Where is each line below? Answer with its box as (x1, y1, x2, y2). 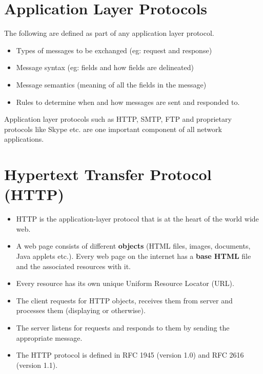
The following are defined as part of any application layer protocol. (4, 28, 214, 38)
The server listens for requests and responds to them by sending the (16, 322, 230, 333)
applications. (4, 134, 44, 144)
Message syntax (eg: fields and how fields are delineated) (16, 62, 194, 73)
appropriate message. (16, 332, 83, 343)
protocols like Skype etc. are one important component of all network (4, 123, 222, 134)
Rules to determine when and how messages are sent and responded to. (16, 96, 240, 107)
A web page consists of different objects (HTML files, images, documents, (16, 240, 251, 251)
